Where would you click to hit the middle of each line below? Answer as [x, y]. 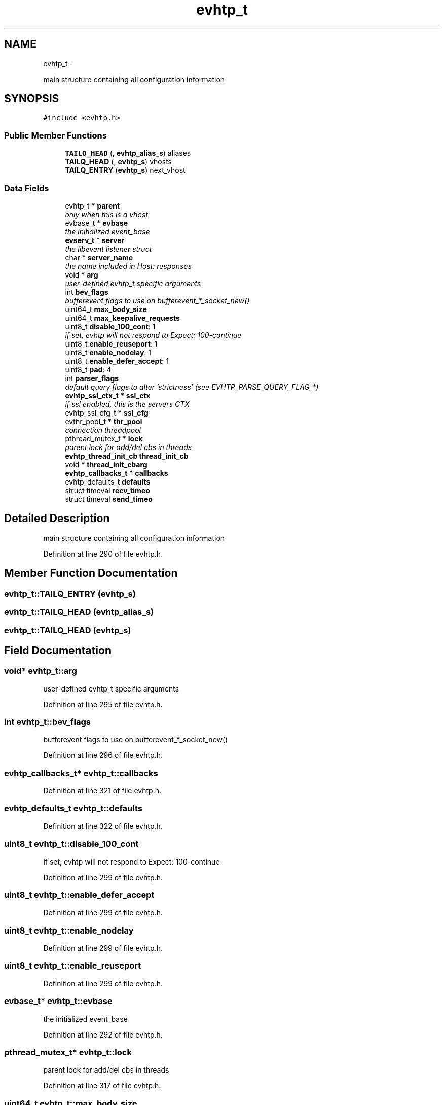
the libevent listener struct [108, 249]
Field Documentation [58, 650]
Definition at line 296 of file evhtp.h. [103, 755]
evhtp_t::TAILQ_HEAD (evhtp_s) [68, 630]
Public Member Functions [55, 135]
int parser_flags [92, 378]
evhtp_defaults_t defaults [108, 481]
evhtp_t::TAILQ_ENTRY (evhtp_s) [70, 593]
